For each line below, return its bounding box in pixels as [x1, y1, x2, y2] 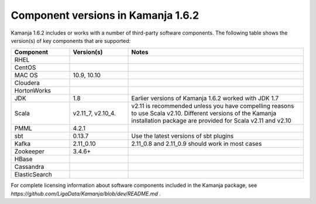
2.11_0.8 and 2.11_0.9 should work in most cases [131, 140, 262, 148]
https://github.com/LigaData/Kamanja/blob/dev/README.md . [11, 190, 161, 197]
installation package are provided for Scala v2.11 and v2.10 [131, 117, 292, 125]
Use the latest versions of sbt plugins [131, 132, 234, 140]
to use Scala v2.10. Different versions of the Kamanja [131, 109, 277, 117]
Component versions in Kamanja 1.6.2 [11, 9, 199, 22]
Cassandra [14, 163, 44, 171]
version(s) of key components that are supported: [11, 37, 131, 44]
